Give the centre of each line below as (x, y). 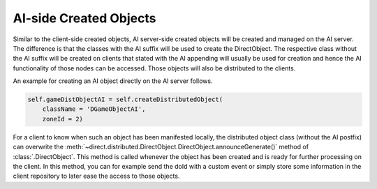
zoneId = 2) (63, 119)
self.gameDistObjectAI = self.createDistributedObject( (125, 100)
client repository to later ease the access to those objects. (96, 176)
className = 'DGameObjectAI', (94, 109)
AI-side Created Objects (84, 18)
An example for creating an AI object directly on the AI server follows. (113, 81)
